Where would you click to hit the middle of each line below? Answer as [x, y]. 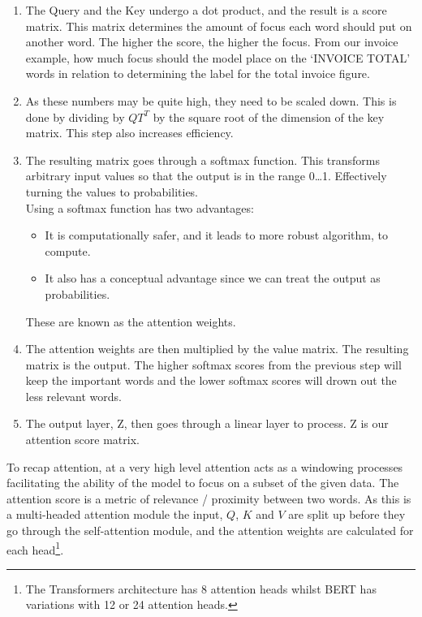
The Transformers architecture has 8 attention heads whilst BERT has [201, 588]
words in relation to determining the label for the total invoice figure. [198, 73]
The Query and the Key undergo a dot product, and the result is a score [206, 10]
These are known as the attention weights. [131, 321]
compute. [68, 250]
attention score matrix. [82, 440]
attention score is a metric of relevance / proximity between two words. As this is [209, 498]
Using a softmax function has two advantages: [140, 207]
